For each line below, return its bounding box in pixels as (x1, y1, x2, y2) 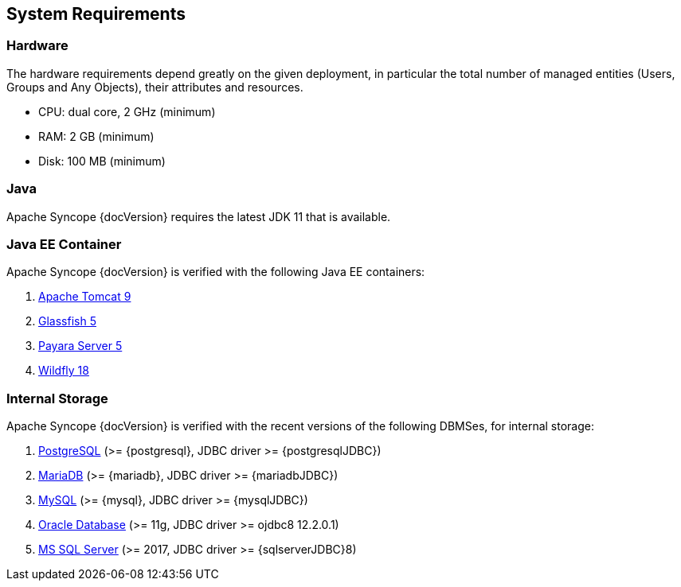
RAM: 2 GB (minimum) (38, 129, 155, 143)
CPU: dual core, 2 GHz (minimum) (38, 104, 216, 119)
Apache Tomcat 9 (38, 290, 131, 304)
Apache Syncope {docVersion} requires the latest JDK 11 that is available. (6, 209, 391, 224)
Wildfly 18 (38, 363, 89, 378)
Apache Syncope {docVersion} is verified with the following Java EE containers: (6, 265, 425, 279)
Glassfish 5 (38, 314, 96, 328)
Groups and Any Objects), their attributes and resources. (6, 80, 303, 94)
